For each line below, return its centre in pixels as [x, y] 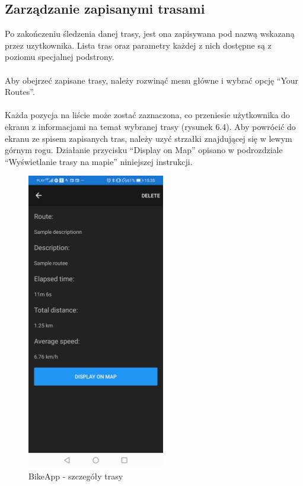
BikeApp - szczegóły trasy [76, 476]
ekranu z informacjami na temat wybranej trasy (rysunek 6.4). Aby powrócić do [150, 126]
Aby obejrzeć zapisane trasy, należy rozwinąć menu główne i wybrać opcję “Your [152, 80]
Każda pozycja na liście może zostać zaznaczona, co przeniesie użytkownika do [147, 115]
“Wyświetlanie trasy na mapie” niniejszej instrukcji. [99, 161]
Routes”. [20, 92]
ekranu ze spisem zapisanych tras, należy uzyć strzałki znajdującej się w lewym [149, 138]
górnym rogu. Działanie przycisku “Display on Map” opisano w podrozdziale [144, 150]
